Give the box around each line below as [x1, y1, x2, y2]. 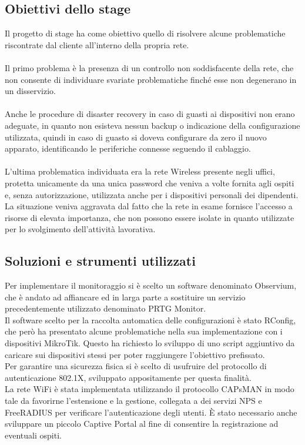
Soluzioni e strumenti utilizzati [5, 252, 196, 270]
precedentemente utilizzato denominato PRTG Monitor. [5, 302, 206, 314]
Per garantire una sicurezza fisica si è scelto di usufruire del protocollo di [5, 360, 267, 372]
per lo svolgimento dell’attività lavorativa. [5, 223, 156, 235]
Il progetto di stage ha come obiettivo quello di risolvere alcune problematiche [5, 27, 286, 39]
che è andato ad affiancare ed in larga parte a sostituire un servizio [5, 290, 246, 303]
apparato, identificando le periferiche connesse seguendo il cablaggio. [5, 142, 251, 155]
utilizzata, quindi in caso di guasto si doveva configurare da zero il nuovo [5, 131, 267, 143]
